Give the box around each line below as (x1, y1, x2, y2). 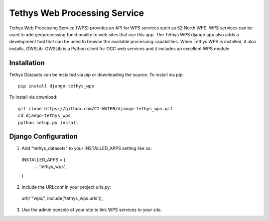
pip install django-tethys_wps (18, 83, 95, 89)
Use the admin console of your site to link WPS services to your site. (21, 207, 162, 213)
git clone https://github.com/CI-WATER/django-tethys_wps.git (18, 106, 173, 111)
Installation (9, 59, 45, 67)
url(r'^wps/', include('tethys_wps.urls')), (21, 195, 103, 201)
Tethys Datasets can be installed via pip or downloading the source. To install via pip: (9, 72, 184, 77)
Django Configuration (9, 132, 78, 141)
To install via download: (9, 94, 58, 100)
